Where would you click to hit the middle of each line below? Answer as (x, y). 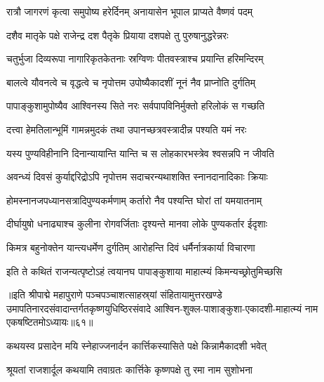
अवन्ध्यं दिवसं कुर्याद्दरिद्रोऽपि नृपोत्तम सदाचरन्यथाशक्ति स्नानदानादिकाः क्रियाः (137, 177)
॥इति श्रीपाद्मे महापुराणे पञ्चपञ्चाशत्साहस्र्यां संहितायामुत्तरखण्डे (114, 295)
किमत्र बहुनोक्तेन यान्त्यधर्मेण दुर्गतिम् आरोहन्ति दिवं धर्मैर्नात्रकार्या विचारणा (131, 247)
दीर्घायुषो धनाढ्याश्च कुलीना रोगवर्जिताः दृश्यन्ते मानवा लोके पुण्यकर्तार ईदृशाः (137, 224)
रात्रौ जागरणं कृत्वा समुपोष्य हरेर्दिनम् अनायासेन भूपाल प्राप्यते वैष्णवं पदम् (130, 11)
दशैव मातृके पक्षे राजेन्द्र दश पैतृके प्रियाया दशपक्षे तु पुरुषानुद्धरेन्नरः (117, 35)
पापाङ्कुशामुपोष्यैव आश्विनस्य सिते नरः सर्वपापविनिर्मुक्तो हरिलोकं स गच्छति (136, 106)
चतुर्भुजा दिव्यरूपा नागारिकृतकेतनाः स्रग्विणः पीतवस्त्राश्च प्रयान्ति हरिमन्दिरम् (135, 59)
